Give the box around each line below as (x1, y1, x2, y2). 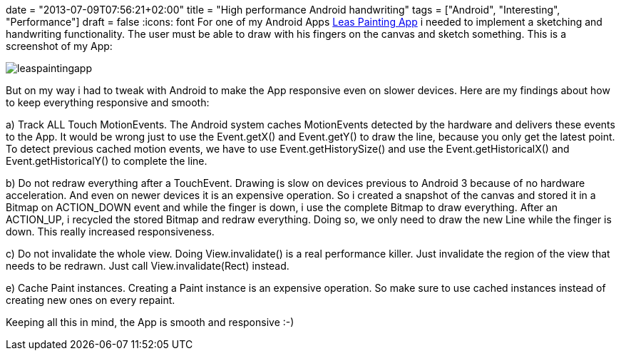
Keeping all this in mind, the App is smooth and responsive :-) (6, 316, 294, 328)
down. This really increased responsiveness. (6, 225, 215, 238)
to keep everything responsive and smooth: (6, 96, 210, 108)
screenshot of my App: (6, 40, 113, 52)
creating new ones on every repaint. (6, 294, 175, 306)
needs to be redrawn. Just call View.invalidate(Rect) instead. (6, 260, 289, 272)
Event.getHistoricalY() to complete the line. (6, 155, 207, 167)
